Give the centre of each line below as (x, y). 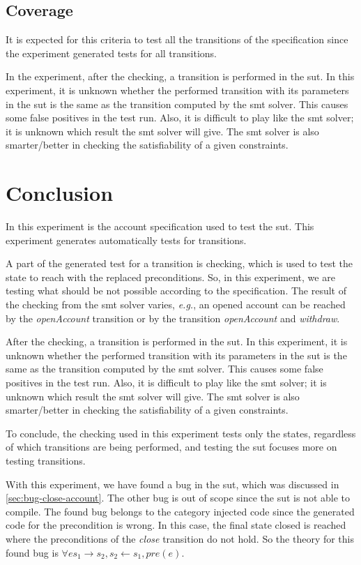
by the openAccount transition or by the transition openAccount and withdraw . (173, 318)
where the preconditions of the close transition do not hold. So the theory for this (180, 538)
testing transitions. (46, 460)
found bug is (32, 552)
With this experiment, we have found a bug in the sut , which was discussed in (172, 484)
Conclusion (60, 193)
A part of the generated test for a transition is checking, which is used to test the (179, 263)
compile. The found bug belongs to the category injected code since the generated (180, 511)
